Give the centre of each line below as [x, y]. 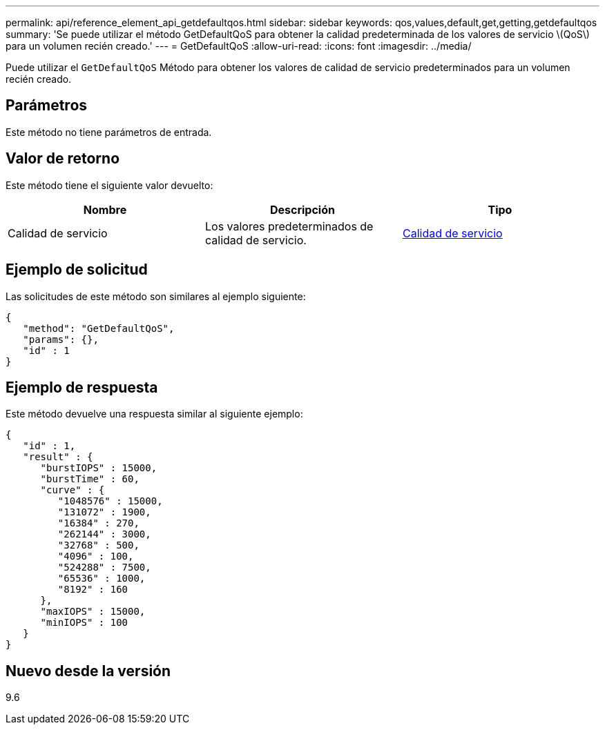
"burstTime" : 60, [90, 479]
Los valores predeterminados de [289, 226]
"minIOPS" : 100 [84, 623]
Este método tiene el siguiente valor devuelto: [109, 185]
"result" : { [58, 457]
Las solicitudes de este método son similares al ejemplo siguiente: [156, 296]
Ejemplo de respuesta [82, 387]
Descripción [302, 209]
